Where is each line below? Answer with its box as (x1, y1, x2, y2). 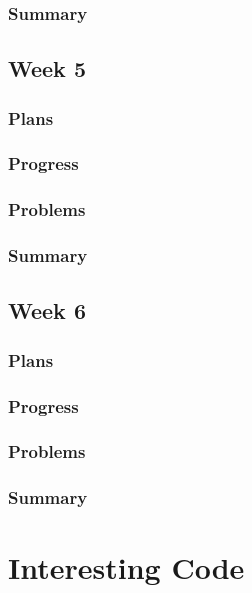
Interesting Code (8, 547, 245, 588)
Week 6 (8, 295, 86, 326)
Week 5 (8, 53, 86, 84)
